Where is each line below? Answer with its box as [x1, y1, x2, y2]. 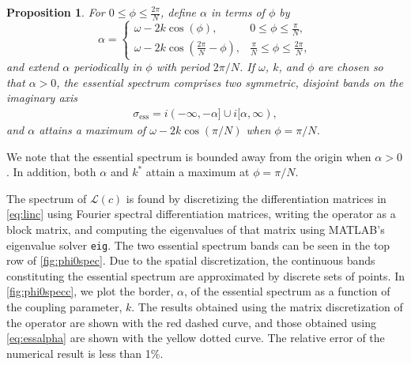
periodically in [74, 58, 142, 75]
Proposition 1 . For [6, 4, 105, 20]
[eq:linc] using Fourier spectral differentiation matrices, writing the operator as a [6, 205, 396, 222]
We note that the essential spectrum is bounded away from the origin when [6, 148, 371, 164]
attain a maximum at [145, 164, 250, 180]
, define [160, 4, 197, 20]
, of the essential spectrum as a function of [183, 283, 390, 299]
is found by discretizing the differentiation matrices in [126, 190, 386, 206]
